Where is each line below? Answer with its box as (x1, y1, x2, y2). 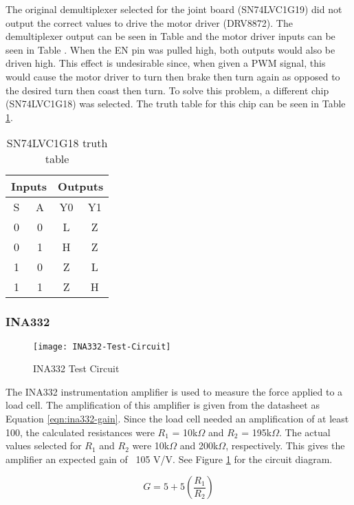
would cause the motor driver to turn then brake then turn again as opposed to (5, 69, 340, 83)
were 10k (132, 438, 170, 453)
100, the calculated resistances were (5, 425, 155, 439)
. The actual (278, 425, 331, 439)
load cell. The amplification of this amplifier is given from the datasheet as (5, 398, 320, 412)
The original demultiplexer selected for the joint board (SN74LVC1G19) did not (5, 2, 342, 16)
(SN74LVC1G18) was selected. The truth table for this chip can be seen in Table (5, 96, 346, 111)
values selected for (5, 438, 82, 453)
